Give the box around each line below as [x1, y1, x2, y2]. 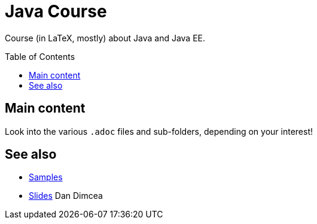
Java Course [5, 1, 107, 22]
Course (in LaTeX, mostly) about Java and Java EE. [5, 32, 206, 43]
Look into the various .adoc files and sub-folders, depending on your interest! [5, 126, 313, 137]
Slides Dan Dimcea [29, 190, 103, 201]
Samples [29, 172, 63, 183]
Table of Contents [5, 51, 75, 62]
